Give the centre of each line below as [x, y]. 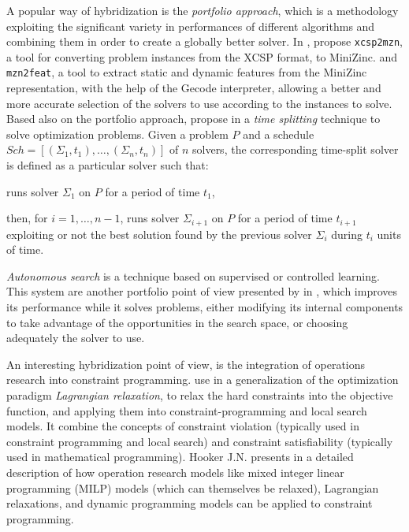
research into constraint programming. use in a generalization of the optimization [203, 379]
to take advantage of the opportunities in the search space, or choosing [177, 322]
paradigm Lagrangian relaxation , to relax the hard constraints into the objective [200, 395]
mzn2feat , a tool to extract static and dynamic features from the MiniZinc [187, 72]
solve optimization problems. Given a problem [117, 134]
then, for [27, 218]
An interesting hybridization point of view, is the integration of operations [186, 364]
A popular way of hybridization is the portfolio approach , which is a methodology [203, 10]
